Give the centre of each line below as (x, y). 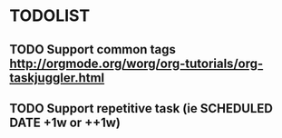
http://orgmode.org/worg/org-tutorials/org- (136, 63)
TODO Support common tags (93, 49)
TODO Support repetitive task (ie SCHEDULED (141, 108)
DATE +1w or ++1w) (65, 122)
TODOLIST (50, 16)
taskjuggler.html (57, 78)
